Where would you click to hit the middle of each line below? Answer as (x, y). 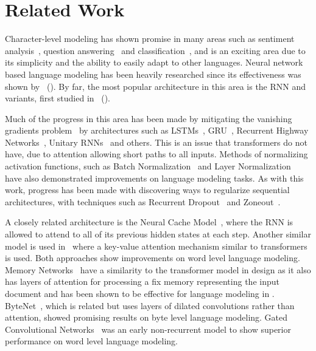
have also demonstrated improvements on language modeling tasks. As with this (154, 178)
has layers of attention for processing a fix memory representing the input (142, 281)
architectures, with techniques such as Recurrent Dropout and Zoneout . (143, 201)
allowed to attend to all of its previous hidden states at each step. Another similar (158, 234)
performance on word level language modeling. (92, 341)
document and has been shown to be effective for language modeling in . (140, 293)
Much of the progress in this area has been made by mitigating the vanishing (149, 118)
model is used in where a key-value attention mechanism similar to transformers (156, 246)
